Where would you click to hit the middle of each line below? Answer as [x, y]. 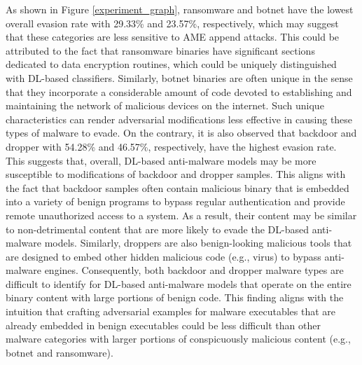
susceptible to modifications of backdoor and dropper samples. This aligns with [176, 174]
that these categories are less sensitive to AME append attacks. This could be [173, 37]
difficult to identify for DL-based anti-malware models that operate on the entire [179, 283]
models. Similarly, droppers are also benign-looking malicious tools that [198, 243]
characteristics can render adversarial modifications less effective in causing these [179, 119]
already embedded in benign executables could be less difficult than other [163, 325]
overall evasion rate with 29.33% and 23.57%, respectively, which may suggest [172, 23]
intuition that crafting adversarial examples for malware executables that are [171, 311]
